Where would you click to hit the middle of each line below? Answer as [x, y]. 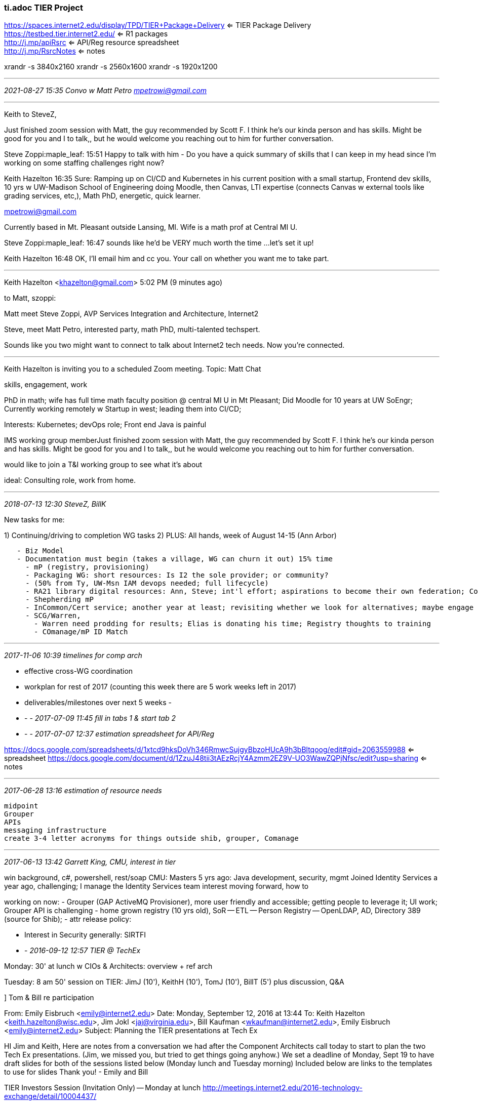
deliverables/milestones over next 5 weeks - [98, 703]
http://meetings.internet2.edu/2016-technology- [283, 1088]
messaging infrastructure [55, 830]
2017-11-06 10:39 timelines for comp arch [73, 656]
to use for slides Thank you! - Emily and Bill [76, 1072]
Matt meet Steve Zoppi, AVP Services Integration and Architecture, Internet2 [131, 314]
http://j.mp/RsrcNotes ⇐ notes [55, 51]
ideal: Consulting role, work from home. [70, 480]
